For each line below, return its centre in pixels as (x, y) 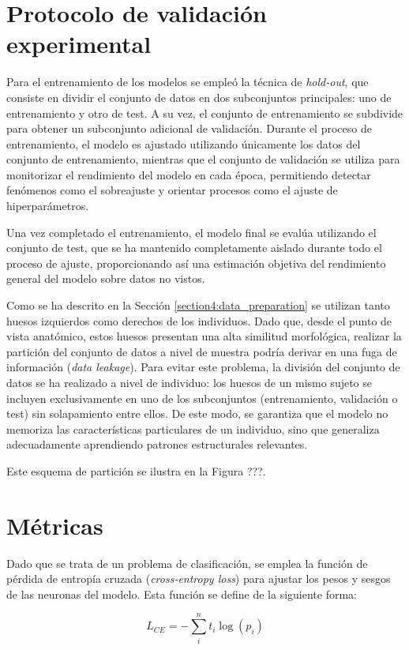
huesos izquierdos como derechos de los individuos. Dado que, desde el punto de (199, 320)
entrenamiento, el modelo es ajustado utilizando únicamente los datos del (184, 143)
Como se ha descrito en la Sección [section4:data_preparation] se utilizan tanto (198, 305)
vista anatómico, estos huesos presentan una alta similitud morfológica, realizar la (204, 336)
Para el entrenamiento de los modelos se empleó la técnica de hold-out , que (188, 82)
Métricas (55, 525)
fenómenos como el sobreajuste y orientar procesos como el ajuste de (172, 190)
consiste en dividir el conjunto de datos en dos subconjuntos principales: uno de (199, 97)
